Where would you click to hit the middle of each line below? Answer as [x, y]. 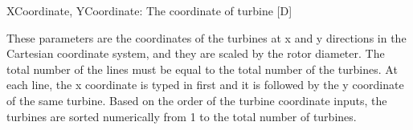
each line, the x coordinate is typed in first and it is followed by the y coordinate [205, 85]
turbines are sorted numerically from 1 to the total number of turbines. [182, 116]
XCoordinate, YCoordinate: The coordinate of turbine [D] [149, 10]
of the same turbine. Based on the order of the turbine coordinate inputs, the [197, 100]
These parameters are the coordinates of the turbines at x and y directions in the [206, 37]
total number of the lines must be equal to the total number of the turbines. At [202, 69]
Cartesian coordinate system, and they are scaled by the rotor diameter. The [196, 53]
